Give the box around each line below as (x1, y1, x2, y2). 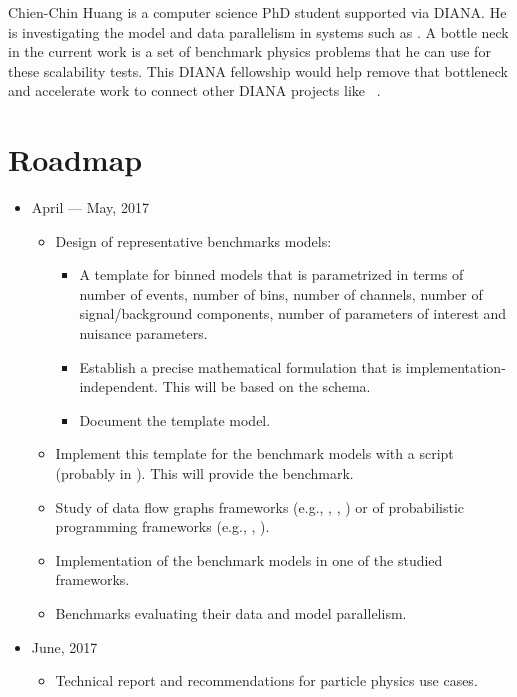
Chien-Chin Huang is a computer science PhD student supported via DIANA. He (8, 2, 507, 22)
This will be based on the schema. (162, 376, 371, 397)
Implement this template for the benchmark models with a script (55, 443, 454, 464)
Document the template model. (79, 409, 271, 430)
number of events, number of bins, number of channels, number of (79, 283, 483, 304)
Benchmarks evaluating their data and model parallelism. (55, 603, 407, 623)
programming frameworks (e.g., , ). (55, 516, 270, 537)
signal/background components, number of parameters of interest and (79, 303, 507, 324)
